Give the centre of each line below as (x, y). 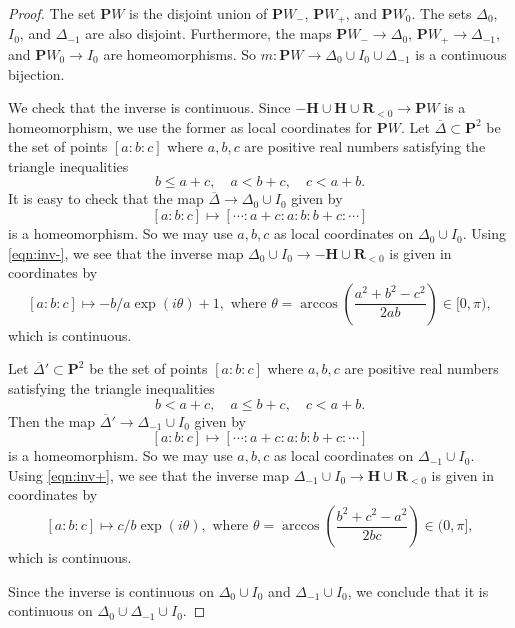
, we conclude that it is (418, 590)
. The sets (441, 13)
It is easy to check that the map (106, 198)
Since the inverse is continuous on (111, 590)
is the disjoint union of (198, 13)
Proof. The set (52, 13)
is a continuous (461, 53)
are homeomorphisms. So (180, 53)
